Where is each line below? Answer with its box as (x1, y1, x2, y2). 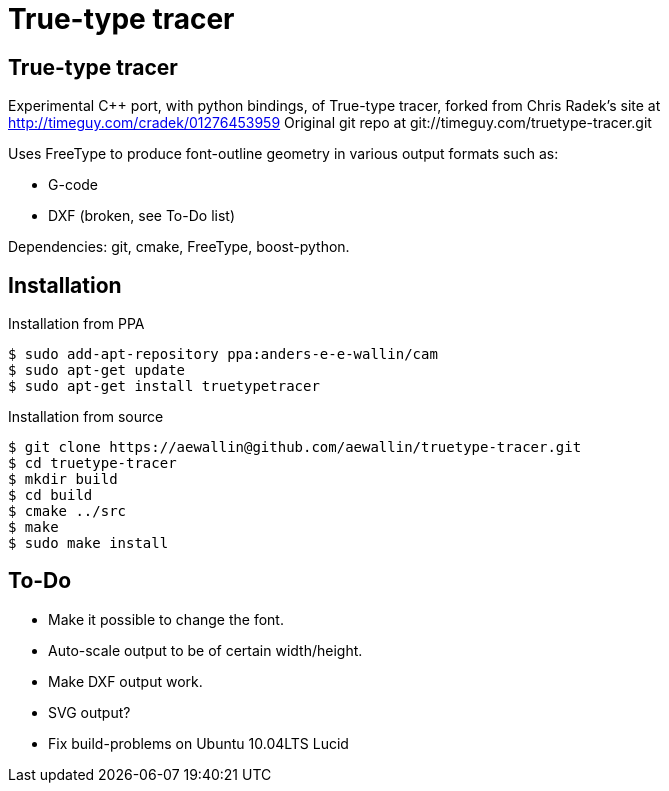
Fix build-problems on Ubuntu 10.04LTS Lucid (48, 734, 349, 752)
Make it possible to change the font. (48, 610, 284, 628)
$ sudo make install (8, 535, 169, 552)
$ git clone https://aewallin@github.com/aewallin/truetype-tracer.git (8, 439, 582, 456)
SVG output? (48, 703, 131, 721)
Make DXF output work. (48, 672, 203, 690)
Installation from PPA (8, 315, 145, 333)
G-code (48, 176, 99, 194)
